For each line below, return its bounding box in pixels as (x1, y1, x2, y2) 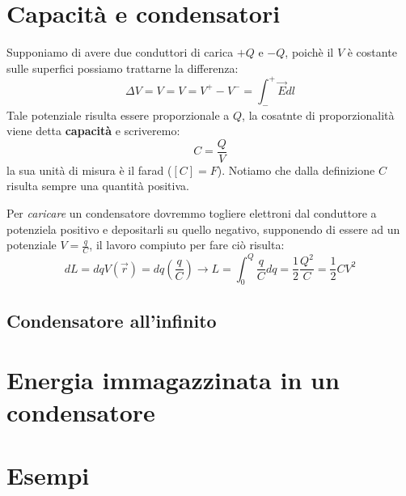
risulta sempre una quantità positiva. (6, 177, 189, 194)
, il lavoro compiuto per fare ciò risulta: (89, 236, 285, 253)
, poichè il (285, 44, 334, 61)
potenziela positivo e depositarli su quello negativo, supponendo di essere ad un (6, 220, 400, 237)
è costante (347, 44, 397, 61)
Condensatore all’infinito (6, 307, 217, 333)
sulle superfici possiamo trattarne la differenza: (6, 59, 239, 76)
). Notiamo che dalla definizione (217, 161, 375, 178)
